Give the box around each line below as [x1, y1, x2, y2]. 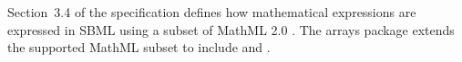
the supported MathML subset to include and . [7, 38, 271, 57]
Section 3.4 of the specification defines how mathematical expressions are [7, 3, 416, 21]
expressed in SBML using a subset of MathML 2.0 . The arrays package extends [7, 20, 455, 39]
